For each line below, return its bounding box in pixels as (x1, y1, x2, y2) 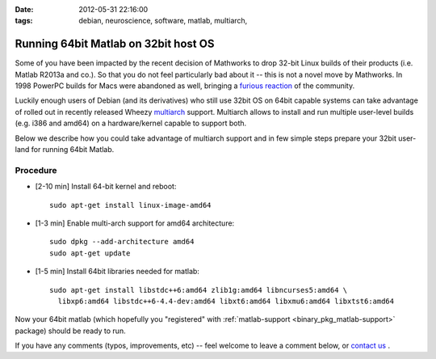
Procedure (15, 164, 57, 175)
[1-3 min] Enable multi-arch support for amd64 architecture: (35, 218, 235, 228)
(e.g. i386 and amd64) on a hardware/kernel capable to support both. (15, 118, 247, 129)
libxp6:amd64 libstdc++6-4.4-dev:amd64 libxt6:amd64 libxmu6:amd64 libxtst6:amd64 (57, 296, 395, 306)
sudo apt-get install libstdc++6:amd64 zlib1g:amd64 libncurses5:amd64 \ (49, 285, 348, 294)
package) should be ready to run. (15, 326, 126, 336)
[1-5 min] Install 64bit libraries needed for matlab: (35, 267, 199, 277)
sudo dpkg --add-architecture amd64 (49, 237, 195, 247)
